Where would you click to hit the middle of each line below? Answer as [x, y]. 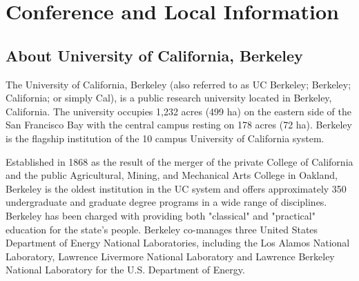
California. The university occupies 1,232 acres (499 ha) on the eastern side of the [179, 111]
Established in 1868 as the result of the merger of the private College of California [179, 161]
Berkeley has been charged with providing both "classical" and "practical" [161, 215]
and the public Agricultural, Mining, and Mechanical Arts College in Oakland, [172, 175]
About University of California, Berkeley [154, 55]
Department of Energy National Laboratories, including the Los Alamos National [178, 243]
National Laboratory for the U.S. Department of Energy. [125, 270]
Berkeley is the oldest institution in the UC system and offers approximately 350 [176, 188]
